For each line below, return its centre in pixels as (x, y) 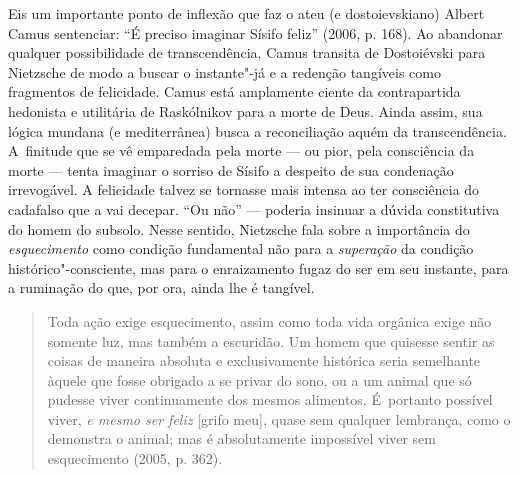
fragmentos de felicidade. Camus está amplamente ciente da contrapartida (234, 91)
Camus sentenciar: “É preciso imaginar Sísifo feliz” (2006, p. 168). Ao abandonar (255, 32)
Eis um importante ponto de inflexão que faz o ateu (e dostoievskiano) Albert (246, 13)
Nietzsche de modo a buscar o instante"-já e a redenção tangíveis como (224, 71)
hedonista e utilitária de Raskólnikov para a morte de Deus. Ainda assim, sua (245, 110)
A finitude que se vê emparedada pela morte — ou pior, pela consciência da (241, 150)
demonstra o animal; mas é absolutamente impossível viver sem (242, 438)
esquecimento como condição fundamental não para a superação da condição (241, 248)
